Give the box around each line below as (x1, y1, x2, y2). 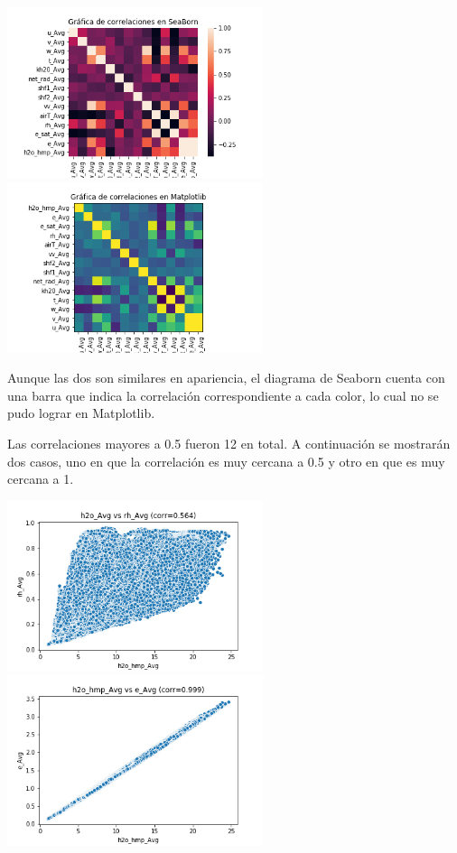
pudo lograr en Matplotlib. (7, 403, 155, 422)
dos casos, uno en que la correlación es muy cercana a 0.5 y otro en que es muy (7, 451, 445, 470)
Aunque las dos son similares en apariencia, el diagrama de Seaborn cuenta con (7, 368, 445, 387)
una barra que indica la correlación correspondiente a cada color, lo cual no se (7, 385, 439, 404)
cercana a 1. (7, 469, 74, 488)
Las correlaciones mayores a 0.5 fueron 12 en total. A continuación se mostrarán (7, 433, 451, 452)
